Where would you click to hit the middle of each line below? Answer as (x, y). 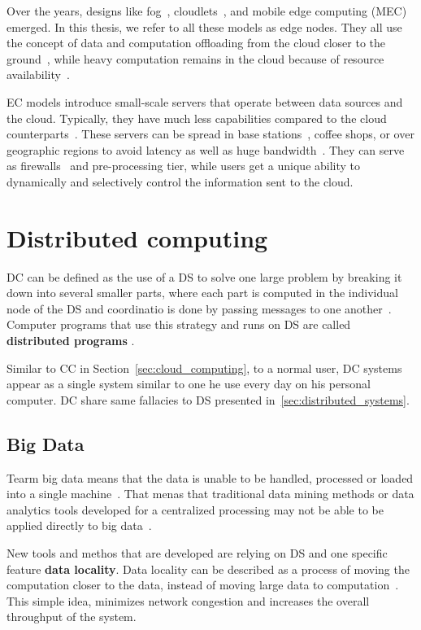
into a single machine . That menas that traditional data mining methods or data (210, 494)
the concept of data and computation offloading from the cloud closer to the (196, 43)
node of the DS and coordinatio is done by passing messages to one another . (199, 308)
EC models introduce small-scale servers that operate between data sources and (205, 101)
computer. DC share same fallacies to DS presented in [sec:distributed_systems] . (208, 399)
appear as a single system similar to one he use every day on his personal (189, 384)
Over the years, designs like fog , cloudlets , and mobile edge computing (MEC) (207, 11)
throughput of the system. (72, 617)
